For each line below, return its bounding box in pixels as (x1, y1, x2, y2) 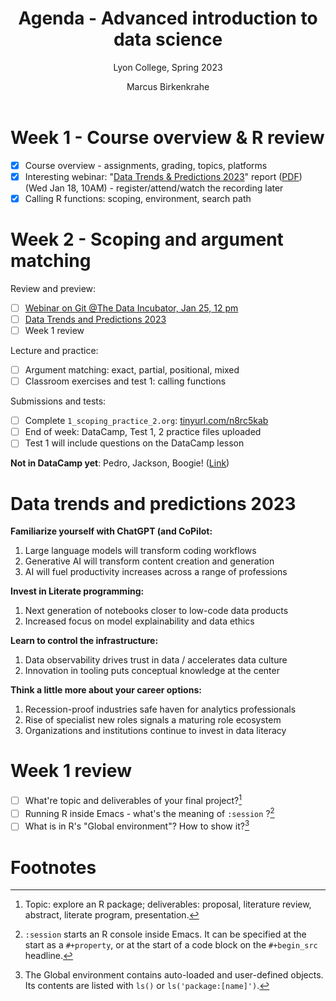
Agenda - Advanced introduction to (18, 7, 318, 30)
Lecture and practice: (10, 345, 99, 356)
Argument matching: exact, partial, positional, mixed (24, 364, 240, 376)
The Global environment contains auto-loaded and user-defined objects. (24, 969, 324, 981)
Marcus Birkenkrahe (126, 80, 210, 92)
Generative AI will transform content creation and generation (24, 555, 275, 567)
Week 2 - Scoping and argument (10, 228, 284, 251)
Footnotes (10, 856, 97, 879)
